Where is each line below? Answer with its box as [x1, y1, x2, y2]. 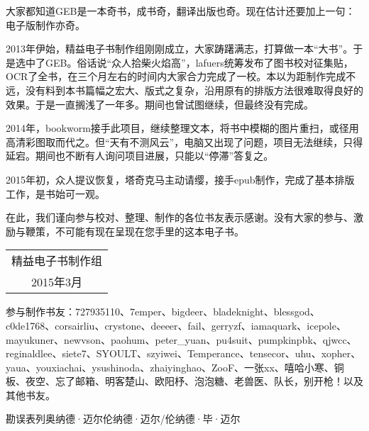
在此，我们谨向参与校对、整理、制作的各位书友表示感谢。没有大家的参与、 [6, 210, 353, 225]
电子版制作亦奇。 [6, 17, 85, 32]
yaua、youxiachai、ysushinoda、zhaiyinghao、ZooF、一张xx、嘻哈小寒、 [6, 359, 334, 374]
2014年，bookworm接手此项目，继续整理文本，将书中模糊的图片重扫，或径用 [6, 121, 359, 135]
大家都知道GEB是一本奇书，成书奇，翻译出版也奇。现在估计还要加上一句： [6, 4, 356, 18]
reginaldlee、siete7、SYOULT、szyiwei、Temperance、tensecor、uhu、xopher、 [6, 346, 361, 361]
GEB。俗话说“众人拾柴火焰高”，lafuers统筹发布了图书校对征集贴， [45, 55, 353, 69]
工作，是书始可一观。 [6, 186, 105, 201]
